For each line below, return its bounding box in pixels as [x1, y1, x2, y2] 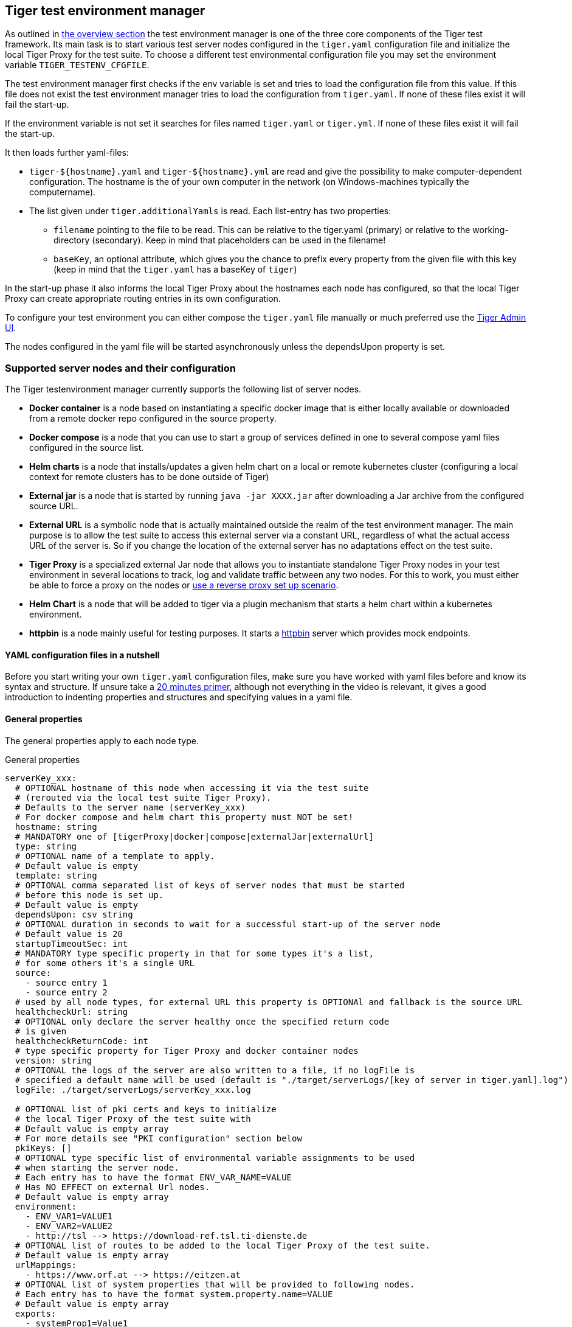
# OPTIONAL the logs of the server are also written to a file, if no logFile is [15, 1065, 415, 1075]
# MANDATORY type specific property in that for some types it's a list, [15, 948, 374, 958]
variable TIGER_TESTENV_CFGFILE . [5, 60, 150, 71]
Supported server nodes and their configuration [5, 361, 236, 374]
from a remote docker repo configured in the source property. [29, 413, 277, 424]
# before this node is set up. [15, 890, 164, 900]
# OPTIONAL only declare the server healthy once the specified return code [15, 1016, 390, 1026]
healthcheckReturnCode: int [15, 1036, 149, 1046]
